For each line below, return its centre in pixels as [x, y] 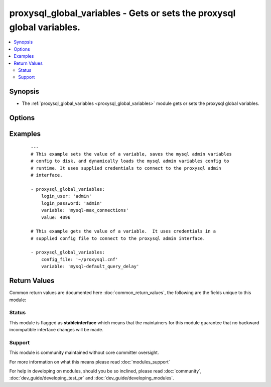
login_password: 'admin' [72, 203]
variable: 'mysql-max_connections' [85, 210]
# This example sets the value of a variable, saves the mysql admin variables [131, 154]
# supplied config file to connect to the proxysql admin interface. [118, 238]
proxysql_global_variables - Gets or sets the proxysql [122, 13]
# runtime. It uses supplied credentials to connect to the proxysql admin [126, 168]
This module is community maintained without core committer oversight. [84, 353]
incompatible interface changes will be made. [56, 330]
